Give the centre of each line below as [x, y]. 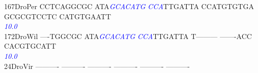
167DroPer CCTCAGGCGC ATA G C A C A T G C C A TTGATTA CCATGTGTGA [129, 6]
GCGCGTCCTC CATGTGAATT [58, 16]
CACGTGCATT [30, 46]
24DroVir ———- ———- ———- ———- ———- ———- [97, 66]
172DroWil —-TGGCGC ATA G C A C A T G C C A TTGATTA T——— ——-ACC [128, 36]
